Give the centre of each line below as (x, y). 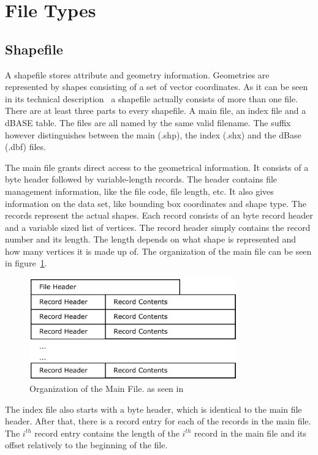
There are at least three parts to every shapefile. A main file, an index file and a (156, 111)
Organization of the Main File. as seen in (107, 388)
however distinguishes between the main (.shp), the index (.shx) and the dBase (153, 134)
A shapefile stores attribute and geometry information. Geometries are (137, 74)
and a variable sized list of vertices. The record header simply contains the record (158, 227)
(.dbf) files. (25, 147)
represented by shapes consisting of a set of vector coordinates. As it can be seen (157, 87)
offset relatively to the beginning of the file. (86, 445)
